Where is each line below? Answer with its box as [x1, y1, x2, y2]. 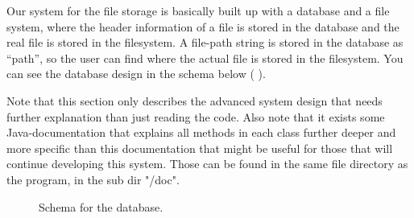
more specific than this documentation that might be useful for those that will [6, 139, 393, 156]
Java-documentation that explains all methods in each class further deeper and [6, 124, 396, 141]
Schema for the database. [39, 198, 164, 215]
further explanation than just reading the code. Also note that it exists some [6, 108, 385, 125]
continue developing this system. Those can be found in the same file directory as [6, 155, 408, 172]
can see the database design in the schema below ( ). [6, 65, 266, 82]
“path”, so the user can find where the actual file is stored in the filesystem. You [6, 49, 404, 66]
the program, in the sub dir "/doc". [6, 171, 180, 187]
